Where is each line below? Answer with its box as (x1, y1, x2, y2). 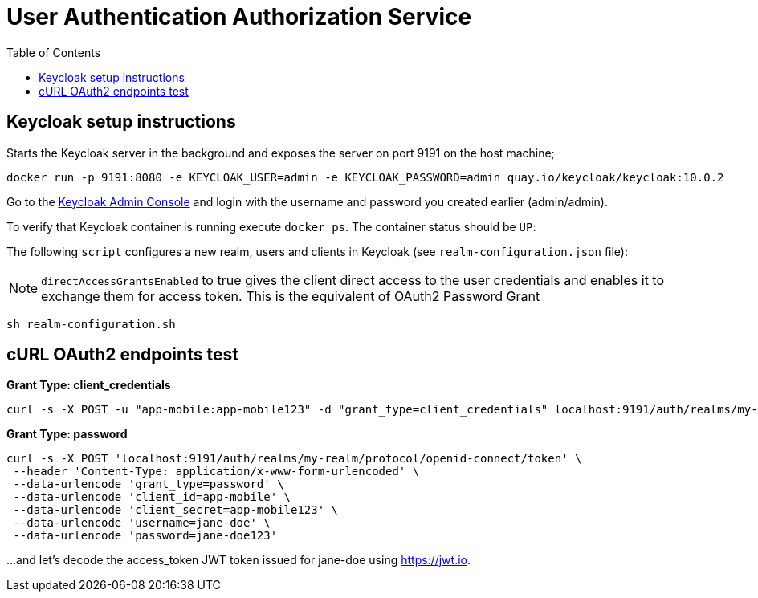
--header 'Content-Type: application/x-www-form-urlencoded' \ (13, 465, 420, 478)
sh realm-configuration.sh (6, 317, 176, 331)
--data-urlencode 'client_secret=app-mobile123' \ (13, 503, 339, 517)
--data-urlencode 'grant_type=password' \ (13, 478, 284, 491)
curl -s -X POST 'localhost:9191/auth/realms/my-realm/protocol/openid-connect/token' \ (6, 452, 582, 466)
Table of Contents (6, 45, 101, 59)
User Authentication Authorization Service (6, 3, 472, 31)
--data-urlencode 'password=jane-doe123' (13, 529, 278, 543)
